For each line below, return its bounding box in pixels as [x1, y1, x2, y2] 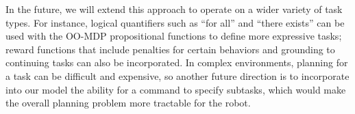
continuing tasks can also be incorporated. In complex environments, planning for [5, 55, 348, 70]
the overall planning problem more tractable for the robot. [5, 96, 251, 110]
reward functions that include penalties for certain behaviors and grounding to [5, 42, 335, 56]
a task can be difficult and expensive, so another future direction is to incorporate [5, 68, 350, 83]
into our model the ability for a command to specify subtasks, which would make [5, 82, 346, 96]
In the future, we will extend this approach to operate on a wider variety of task [5, 2, 343, 16]
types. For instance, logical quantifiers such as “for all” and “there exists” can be [5, 15, 345, 29]
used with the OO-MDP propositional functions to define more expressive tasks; [5, 29, 342, 43]
